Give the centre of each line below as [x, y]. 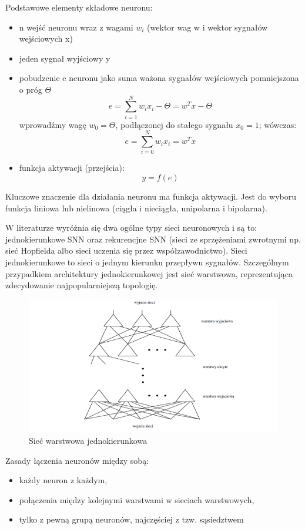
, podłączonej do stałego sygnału [174, 124]
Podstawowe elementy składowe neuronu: [79, 7]
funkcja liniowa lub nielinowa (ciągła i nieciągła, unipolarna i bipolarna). [136, 208]
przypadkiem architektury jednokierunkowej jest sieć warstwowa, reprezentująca [149, 273]
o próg [31, 89]
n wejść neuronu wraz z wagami [76, 27]
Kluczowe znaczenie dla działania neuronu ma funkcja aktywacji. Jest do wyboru [151, 196]
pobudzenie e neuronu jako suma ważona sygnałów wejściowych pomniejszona [159, 78]
